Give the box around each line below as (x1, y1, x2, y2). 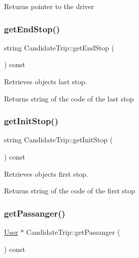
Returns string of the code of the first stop (4, 185, 135, 196)
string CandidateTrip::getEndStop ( (4, 42, 114, 53)
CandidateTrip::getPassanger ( (26, 227, 120, 237)
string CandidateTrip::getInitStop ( (4, 134, 113, 145)
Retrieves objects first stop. (4, 168, 89, 179)
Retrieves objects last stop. (4, 76, 87, 86)
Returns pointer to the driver (4, 1, 94, 11)
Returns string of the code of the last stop (4, 93, 134, 104)
